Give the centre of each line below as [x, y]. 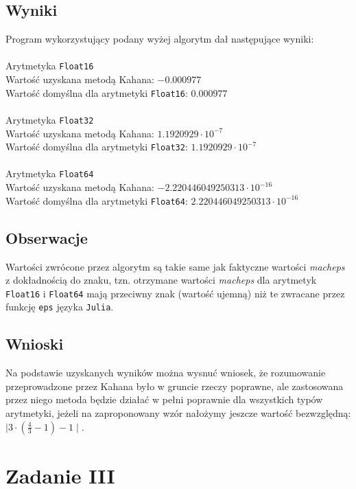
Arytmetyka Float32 [50, 119]
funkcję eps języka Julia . [60, 307]
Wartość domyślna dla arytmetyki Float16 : [97, 92]
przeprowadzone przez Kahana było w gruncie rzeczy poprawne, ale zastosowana [175, 386]
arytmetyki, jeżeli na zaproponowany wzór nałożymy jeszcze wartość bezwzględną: [178, 412]
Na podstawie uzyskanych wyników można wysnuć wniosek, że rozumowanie [166, 373]
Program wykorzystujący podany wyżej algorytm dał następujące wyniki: [160, 39]
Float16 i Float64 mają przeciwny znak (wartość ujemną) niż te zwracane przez [175, 293]
